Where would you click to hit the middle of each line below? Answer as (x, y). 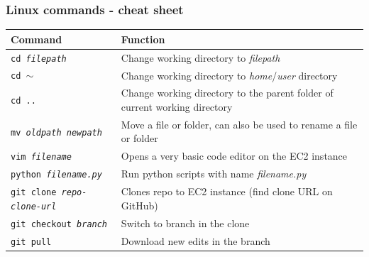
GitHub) (139, 205)
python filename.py (56, 175)
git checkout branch (59, 224)
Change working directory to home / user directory (229, 75)
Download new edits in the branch (195, 240)
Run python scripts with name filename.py (214, 174)
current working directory (177, 106)
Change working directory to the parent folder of (227, 93)
